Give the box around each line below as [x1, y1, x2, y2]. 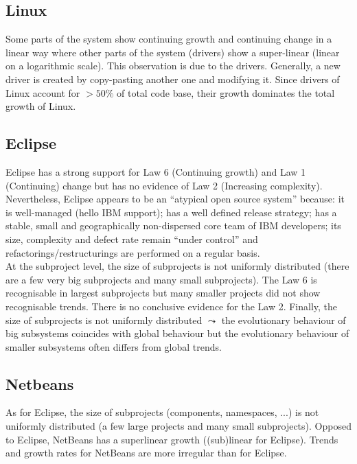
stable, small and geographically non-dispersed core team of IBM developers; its [5, 218, 341, 233]
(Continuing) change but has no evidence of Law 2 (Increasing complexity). [5, 178, 323, 192]
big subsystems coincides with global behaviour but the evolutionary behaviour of [5, 326, 349, 340]
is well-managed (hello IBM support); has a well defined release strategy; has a [5, 205, 337, 219]
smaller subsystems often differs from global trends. [5, 339, 222, 353]
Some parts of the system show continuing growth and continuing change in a [5, 32, 332, 46]
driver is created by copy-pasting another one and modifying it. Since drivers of [5, 71, 340, 86]
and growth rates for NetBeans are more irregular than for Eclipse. [5, 445, 287, 460]
